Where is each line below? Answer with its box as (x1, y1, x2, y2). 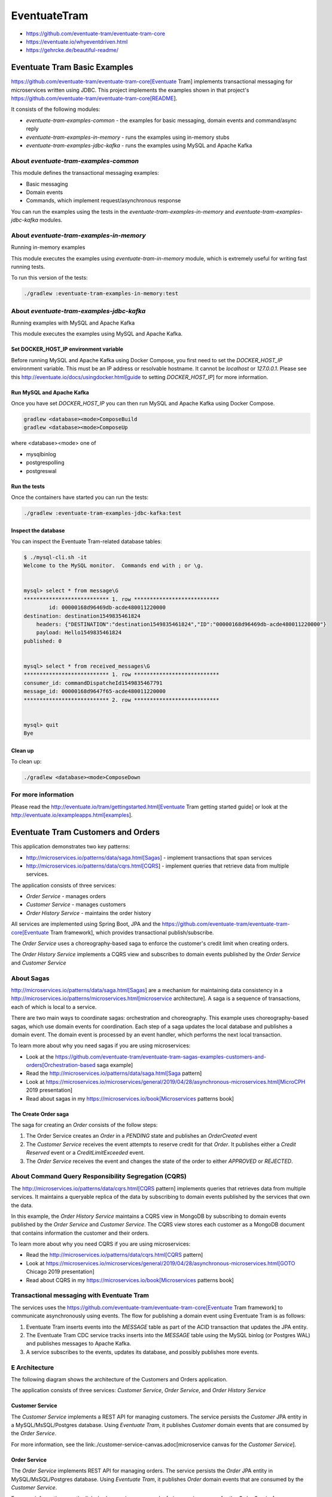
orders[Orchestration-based (26, 1062, 96, 1069)
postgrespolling (26, 459, 65, 466)
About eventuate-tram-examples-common (11, 156, 139, 165)
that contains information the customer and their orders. (11, 1229, 150, 1237)
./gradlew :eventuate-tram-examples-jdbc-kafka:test (23, 510, 182, 516)
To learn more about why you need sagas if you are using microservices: (11, 1042, 191, 1049)
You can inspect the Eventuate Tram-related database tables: (11, 538, 162, 545)
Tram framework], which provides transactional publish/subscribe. (50, 929, 214, 936)
